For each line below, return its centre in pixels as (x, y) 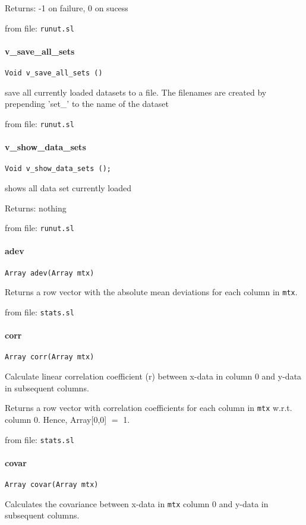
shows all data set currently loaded (68, 188)
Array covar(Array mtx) (52, 484)
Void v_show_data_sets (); (58, 169)
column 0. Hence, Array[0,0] (56, 419)
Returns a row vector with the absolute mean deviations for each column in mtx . (151, 292)
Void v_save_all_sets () (54, 73)
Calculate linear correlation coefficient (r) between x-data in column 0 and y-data (153, 376)
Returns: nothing (36, 208)
